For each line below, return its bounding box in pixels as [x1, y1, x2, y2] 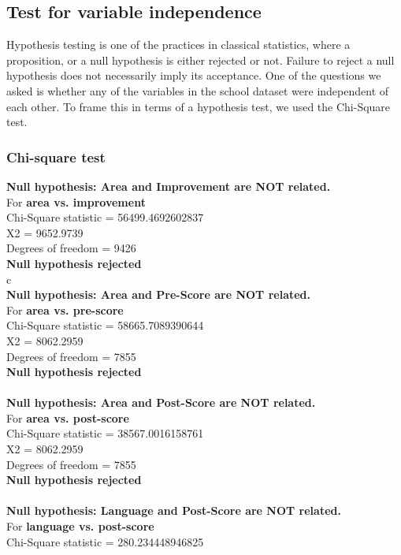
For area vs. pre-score [6, 301, 124, 318]
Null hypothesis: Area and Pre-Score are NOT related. [6, 286, 311, 303]
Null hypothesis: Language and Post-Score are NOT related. [6, 502, 341, 519]
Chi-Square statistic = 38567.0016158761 [6, 425, 204, 441]
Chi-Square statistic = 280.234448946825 [6, 533, 204, 549]
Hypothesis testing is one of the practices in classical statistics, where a [6, 36, 351, 53]
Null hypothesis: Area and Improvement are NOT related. [6, 177, 331, 194]
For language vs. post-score [6, 518, 154, 535]
